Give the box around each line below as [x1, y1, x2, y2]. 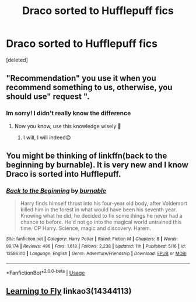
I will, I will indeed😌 [23, 133, 71, 141]
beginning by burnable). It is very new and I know [6, 160, 188, 170]
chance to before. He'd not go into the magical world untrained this [20, 218, 182, 226]
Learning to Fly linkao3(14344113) [6, 286, 132, 296]
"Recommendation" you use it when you [6, 73, 156, 83]
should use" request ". [6, 92, 90, 102]
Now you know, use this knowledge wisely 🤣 [14, 122, 121, 129]
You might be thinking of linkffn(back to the [6, 151, 167, 161]
